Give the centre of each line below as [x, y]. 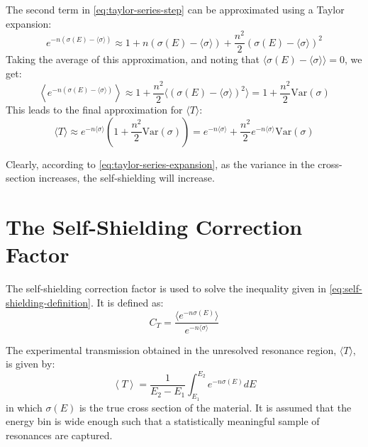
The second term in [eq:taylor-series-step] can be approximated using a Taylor [175, 9]
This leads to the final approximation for [94, 110]
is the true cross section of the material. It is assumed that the [215, 407]
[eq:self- [346, 288]
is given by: [30, 364]
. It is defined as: [127, 302]
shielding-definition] [48, 302]
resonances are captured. [59, 435]
